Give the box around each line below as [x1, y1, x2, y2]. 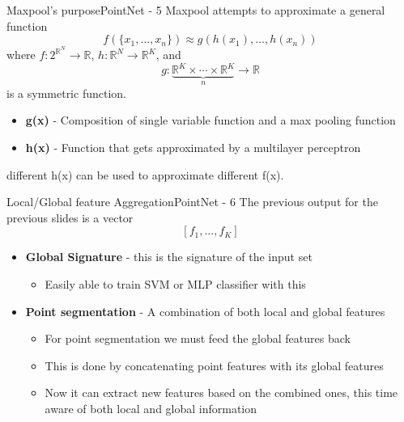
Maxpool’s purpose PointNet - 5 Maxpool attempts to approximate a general [6, 2, 385, 18]
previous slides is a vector [6, 209, 134, 226]
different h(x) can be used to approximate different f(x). [6, 166, 284, 183]
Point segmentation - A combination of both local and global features [25, 302, 385, 319]
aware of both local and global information [45, 399, 257, 416]
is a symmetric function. [6, 84, 126, 101]
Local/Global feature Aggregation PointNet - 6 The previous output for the [6, 193, 378, 210]
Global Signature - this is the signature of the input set [25, 248, 313, 265]
